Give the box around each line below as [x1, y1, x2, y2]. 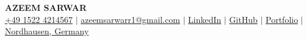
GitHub [229, 13, 258, 25]
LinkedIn [188, 13, 222, 25]
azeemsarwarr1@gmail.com [80, 13, 180, 25]
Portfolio [266, 13, 298, 25]
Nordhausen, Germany [5, 25, 89, 37]
